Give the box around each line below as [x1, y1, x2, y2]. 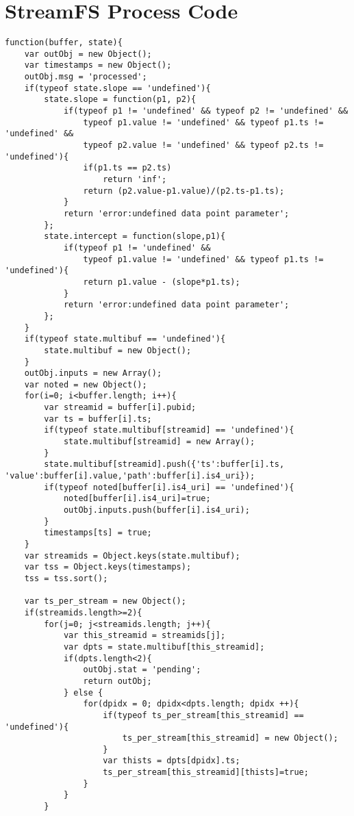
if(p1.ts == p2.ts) [83, 163, 172, 173]
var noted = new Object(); [24, 379, 147, 390]
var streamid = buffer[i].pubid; [44, 403, 197, 413]
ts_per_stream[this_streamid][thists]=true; [103, 767, 309, 778]
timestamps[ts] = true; [44, 528, 152, 538]
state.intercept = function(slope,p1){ [44, 231, 226, 242]
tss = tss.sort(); [24, 573, 108, 583]
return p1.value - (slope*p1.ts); [83, 277, 240, 287]
